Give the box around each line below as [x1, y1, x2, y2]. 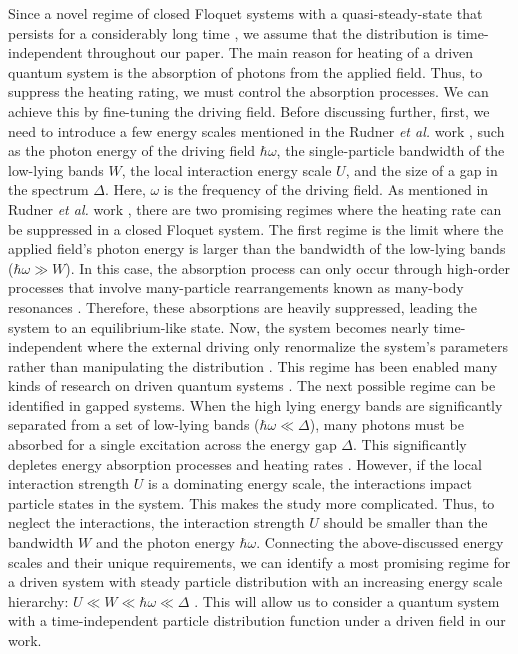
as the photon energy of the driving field [8, 140, 256, 161]
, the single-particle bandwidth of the [276, 140, 505, 161]
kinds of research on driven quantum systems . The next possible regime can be [8, 375, 496, 396]
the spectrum [8, 179, 89, 200]
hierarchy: [8, 590, 69, 611]
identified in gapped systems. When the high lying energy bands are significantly [8, 394, 503, 415]
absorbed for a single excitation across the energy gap [8, 434, 337, 455]
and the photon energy [95, 532, 235, 553]
